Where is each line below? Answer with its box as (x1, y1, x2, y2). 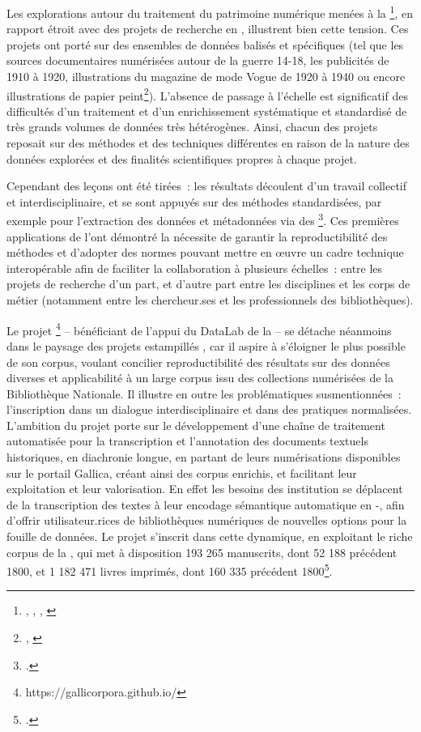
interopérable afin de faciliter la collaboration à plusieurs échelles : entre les (6, 259, 383, 276)
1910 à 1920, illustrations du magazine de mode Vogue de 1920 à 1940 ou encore (6, 68, 406, 85)
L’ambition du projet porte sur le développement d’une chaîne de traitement (6, 416, 385, 433)
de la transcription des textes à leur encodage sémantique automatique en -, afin (6, 496, 405, 513)
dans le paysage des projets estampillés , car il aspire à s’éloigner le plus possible (6, 337, 406, 354)
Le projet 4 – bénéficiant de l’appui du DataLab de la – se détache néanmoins (6, 319, 392, 338)
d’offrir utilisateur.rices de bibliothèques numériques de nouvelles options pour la (6, 512, 407, 529)
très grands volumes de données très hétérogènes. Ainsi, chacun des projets (6, 118, 378, 135)
